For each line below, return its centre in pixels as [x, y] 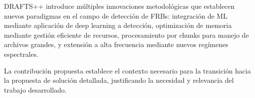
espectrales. [21, 54]
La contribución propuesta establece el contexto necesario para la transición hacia [127, 70]
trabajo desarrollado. [36, 89]
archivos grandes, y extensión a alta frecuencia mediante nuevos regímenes [116, 44]
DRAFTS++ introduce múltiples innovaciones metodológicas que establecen [119, 6]
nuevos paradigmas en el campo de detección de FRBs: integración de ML [116, 15]
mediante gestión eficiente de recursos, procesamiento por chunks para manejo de [127, 35]
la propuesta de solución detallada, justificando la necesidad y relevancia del [119, 80]
